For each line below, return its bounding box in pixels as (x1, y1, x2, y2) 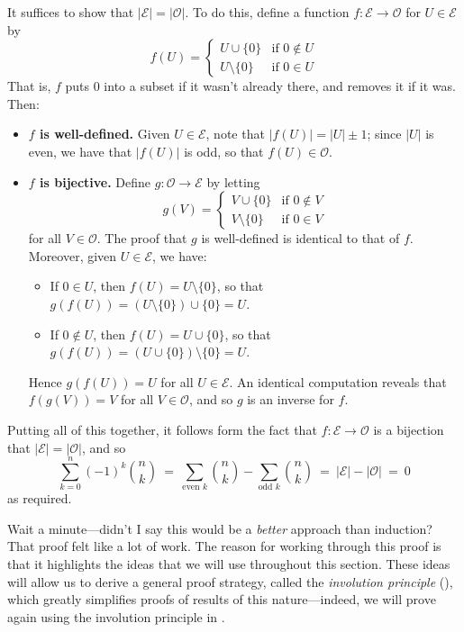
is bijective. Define (40, 172, 151, 191)
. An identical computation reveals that (229, 372, 447, 391)
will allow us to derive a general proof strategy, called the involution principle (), (7, 572, 453, 591)
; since (367, 124, 402, 143)
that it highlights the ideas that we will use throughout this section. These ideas (7, 555, 450, 573)
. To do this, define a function (185, 3, 350, 21)
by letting (206, 172, 260, 191)
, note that (205, 124, 265, 143)
